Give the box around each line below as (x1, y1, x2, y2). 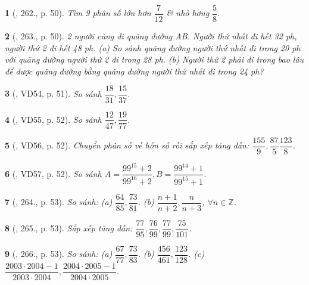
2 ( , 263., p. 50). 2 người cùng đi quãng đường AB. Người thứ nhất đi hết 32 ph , (5, 30, 297, 42)
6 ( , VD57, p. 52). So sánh (5, 167, 102, 179)
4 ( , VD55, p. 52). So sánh (5, 113, 102, 125)
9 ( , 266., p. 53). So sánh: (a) (5, 247, 113, 260)
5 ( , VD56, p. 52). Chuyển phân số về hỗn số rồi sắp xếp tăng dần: (5, 139, 249, 151)
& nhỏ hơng (166, 7, 210, 19)
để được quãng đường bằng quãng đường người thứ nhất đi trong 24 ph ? (5, 64, 264, 77)
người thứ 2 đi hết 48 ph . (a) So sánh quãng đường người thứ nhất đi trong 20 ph (5, 41, 301, 54)
